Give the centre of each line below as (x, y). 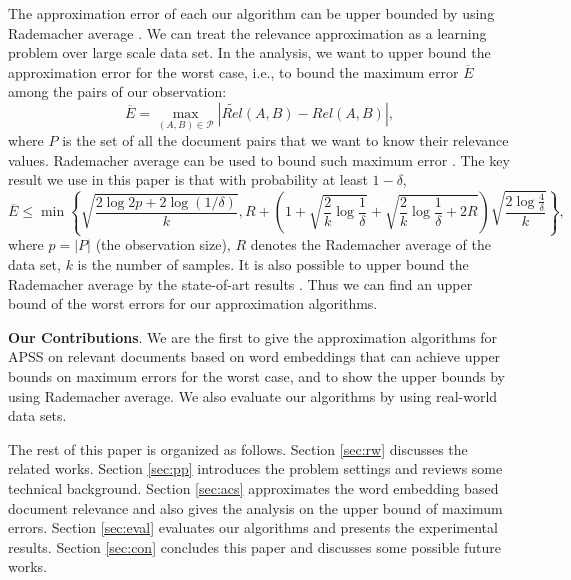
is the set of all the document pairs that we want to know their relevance (285, 140)
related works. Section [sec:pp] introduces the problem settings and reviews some (255, 468)
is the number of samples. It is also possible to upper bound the (273, 264)
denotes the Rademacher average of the (370, 244)
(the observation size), (163, 244)
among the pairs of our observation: (117, 91)
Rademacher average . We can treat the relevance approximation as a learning (247, 32)
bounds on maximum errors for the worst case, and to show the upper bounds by (256, 375)
